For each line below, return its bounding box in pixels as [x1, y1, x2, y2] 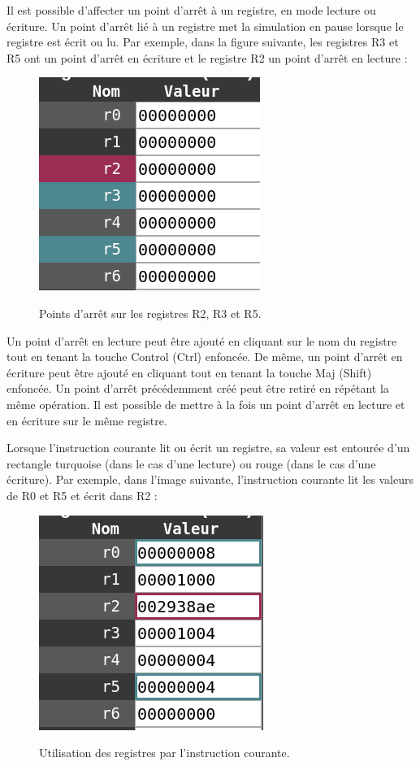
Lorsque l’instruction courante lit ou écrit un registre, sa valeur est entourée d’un [6, 439, 410, 456]
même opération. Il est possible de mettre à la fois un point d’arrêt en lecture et [6, 395, 405, 412]
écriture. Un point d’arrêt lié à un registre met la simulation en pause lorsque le [6, 17, 404, 34]
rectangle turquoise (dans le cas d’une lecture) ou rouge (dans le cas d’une [6, 455, 376, 472]
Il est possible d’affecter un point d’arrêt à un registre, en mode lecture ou [6, 2, 376, 18]
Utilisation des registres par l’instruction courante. [39, 744, 290, 761]
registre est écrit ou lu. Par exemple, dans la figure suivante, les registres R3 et [6, 33, 399, 50]
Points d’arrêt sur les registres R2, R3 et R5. [39, 304, 262, 321]
